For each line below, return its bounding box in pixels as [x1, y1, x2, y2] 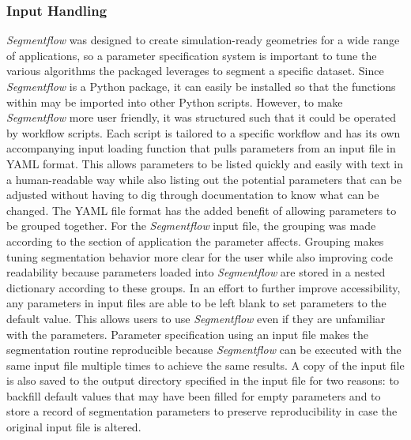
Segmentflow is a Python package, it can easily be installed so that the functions [6, 78, 396, 94]
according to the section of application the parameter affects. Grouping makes [6, 232, 384, 249]
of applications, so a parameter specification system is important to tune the [6, 47, 377, 63]
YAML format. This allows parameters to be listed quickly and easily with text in [6, 155, 403, 171]
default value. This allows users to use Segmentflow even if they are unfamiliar [6, 310, 386, 326]
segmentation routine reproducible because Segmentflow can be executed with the [6, 341, 402, 358]
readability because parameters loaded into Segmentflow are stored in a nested [6, 264, 386, 280]
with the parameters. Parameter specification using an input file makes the [6, 325, 368, 342]
